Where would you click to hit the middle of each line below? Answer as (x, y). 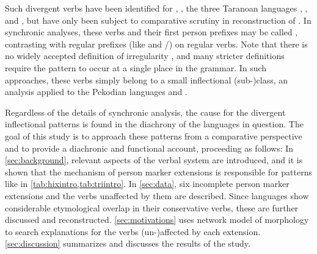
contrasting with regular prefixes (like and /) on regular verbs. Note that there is (156, 44)
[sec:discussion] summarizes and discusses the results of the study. (128, 243)
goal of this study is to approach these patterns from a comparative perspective (154, 136)
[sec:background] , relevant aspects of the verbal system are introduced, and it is (154, 160)
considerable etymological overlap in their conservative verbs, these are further (152, 207)
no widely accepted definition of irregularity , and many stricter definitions (145, 56)
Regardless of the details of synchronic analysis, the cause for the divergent (145, 112)
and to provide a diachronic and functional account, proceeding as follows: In (149, 148)
